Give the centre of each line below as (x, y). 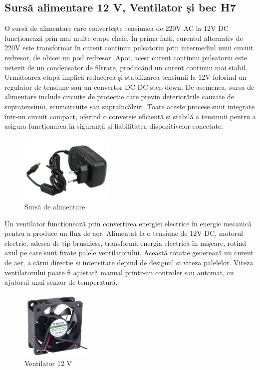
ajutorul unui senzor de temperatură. (61, 282)
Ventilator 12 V (48, 363)
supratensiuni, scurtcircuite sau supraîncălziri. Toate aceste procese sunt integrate (130, 106)
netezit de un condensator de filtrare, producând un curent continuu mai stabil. (126, 67)
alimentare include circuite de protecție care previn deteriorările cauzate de (119, 96)
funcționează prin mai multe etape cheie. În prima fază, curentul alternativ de (124, 38)
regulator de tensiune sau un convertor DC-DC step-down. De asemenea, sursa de (130, 87)
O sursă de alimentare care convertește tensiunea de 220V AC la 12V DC (117, 28)
